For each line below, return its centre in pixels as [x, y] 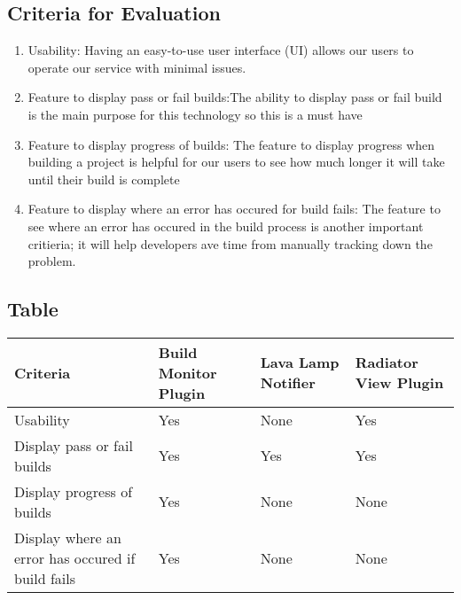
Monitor [188, 372]
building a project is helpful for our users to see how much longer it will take [236, 162]
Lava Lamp [300, 362]
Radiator [387, 362]
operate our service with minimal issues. [137, 67]
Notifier [288, 383]
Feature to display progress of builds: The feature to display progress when [231, 144]
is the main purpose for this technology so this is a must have [195, 114]
